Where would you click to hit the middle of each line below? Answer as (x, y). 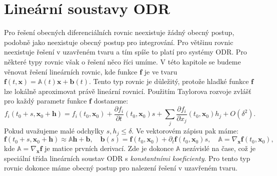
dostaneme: (111, 101)
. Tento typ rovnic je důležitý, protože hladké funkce (169, 81)
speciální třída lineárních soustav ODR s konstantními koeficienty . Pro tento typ (127, 158)
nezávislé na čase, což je (219, 148)
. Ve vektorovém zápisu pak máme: (185, 130)
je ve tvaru (161, 71)
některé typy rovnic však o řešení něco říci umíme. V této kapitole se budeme (122, 61)
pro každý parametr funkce (45, 101)
